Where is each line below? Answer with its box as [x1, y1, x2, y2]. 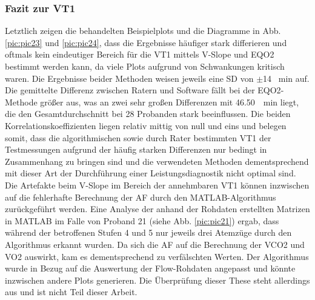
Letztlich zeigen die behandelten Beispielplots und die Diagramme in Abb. [5, 24, 281, 37]
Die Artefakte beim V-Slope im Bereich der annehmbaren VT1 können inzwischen [5, 178, 310, 191]
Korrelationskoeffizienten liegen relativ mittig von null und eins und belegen [5, 119, 287, 132]
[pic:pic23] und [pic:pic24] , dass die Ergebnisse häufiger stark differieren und [5, 36, 287, 48]
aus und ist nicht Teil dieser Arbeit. [5, 285, 138, 298]
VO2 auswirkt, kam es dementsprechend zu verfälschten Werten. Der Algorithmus [5, 250, 309, 262]
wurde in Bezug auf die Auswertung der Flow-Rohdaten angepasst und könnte [5, 262, 296, 275]
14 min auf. [263, 72, 310, 84]
